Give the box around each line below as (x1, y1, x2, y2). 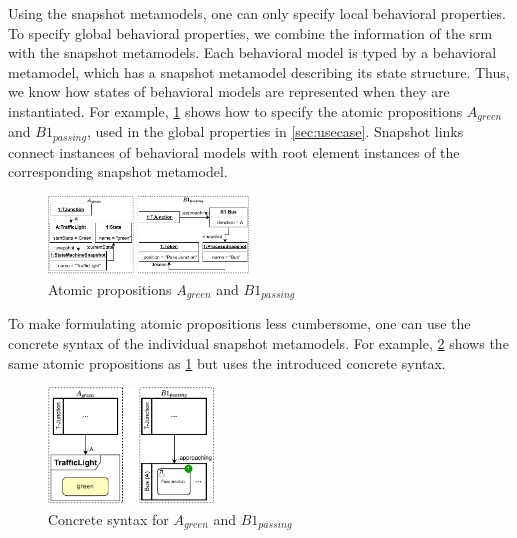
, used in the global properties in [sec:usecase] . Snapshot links (86, 121, 464, 142)
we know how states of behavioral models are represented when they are (8, 81, 450, 102)
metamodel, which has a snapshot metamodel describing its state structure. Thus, (8, 61, 510, 82)
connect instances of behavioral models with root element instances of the (8, 141, 460, 162)
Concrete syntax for (48, 508, 169, 529)
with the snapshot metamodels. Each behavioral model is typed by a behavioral (8, 42, 497, 63)
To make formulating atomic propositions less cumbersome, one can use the (8, 313, 471, 334)
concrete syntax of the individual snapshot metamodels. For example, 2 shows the (8, 333, 509, 354)
